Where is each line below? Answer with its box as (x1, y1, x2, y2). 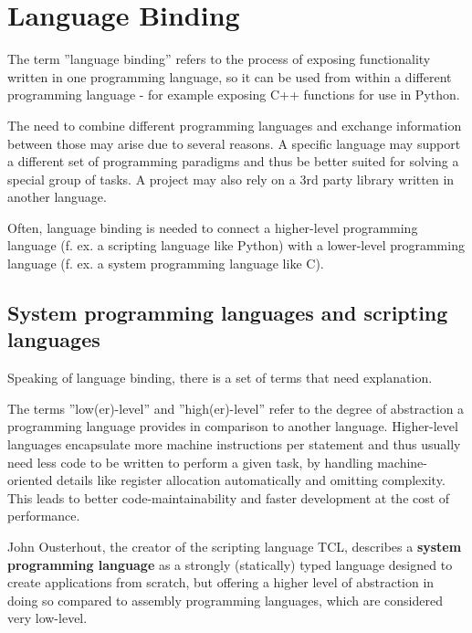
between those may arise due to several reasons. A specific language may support (7, 133, 461, 153)
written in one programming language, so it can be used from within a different (7, 67, 452, 86)
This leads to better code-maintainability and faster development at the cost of (7, 488, 450, 507)
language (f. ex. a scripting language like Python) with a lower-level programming (7, 236, 465, 255)
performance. (7, 506, 80, 525)
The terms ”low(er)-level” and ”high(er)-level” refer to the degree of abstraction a (7, 398, 465, 417)
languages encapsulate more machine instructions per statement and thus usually (7, 435, 461, 454)
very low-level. (7, 608, 88, 628)
